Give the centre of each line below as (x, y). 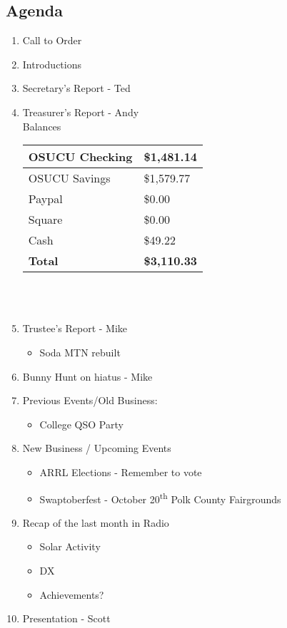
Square (45, 220)
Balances (42, 126)
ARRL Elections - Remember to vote (121, 472)
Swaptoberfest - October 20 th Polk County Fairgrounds (160, 498)
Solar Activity (70, 546)
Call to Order (52, 40)
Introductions (52, 64)
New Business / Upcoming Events (97, 448)
